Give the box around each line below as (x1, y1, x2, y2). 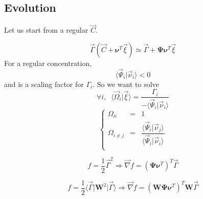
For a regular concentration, (4, 58, 92, 69)
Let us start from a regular (4, 25, 88, 35)
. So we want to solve (93, 78, 159, 89)
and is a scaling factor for (4, 78, 84, 89)
